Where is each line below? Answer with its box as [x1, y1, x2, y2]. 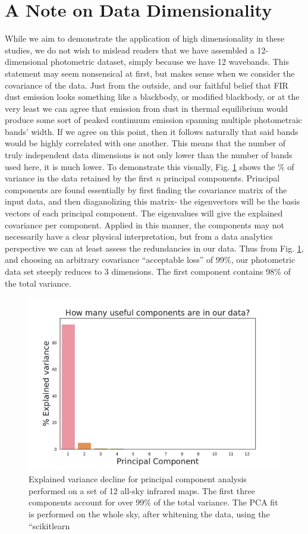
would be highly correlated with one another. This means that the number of [5, 137, 286, 149]
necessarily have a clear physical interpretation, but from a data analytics [5, 230, 273, 243]
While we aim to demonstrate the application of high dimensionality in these [5, 32, 285, 45]
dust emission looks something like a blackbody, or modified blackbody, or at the [5, 90, 300, 103]
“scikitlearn [29, 519, 70, 532]
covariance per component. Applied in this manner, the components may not [5, 218, 285, 231]
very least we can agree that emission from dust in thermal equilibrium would [5, 102, 288, 114]
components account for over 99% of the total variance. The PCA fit [29, 496, 278, 508]
